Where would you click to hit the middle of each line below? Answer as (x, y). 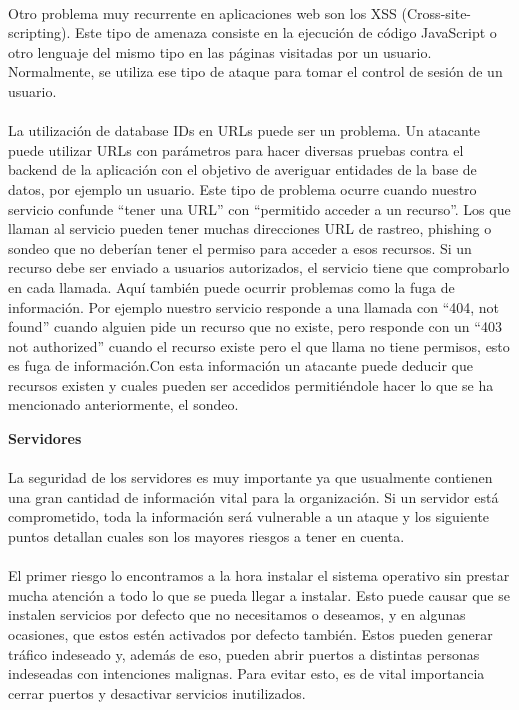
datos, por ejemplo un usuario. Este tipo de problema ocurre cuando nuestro (242, 188)
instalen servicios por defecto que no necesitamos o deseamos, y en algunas (237, 614)
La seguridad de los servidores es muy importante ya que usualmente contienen (250, 477)
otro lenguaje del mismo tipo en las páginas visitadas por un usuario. (220, 51)
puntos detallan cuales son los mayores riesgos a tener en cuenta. (206, 536)
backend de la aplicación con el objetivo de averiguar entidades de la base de (242, 169)
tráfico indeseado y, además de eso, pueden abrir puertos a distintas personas (244, 653)
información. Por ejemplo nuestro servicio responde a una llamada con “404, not (254, 306)
